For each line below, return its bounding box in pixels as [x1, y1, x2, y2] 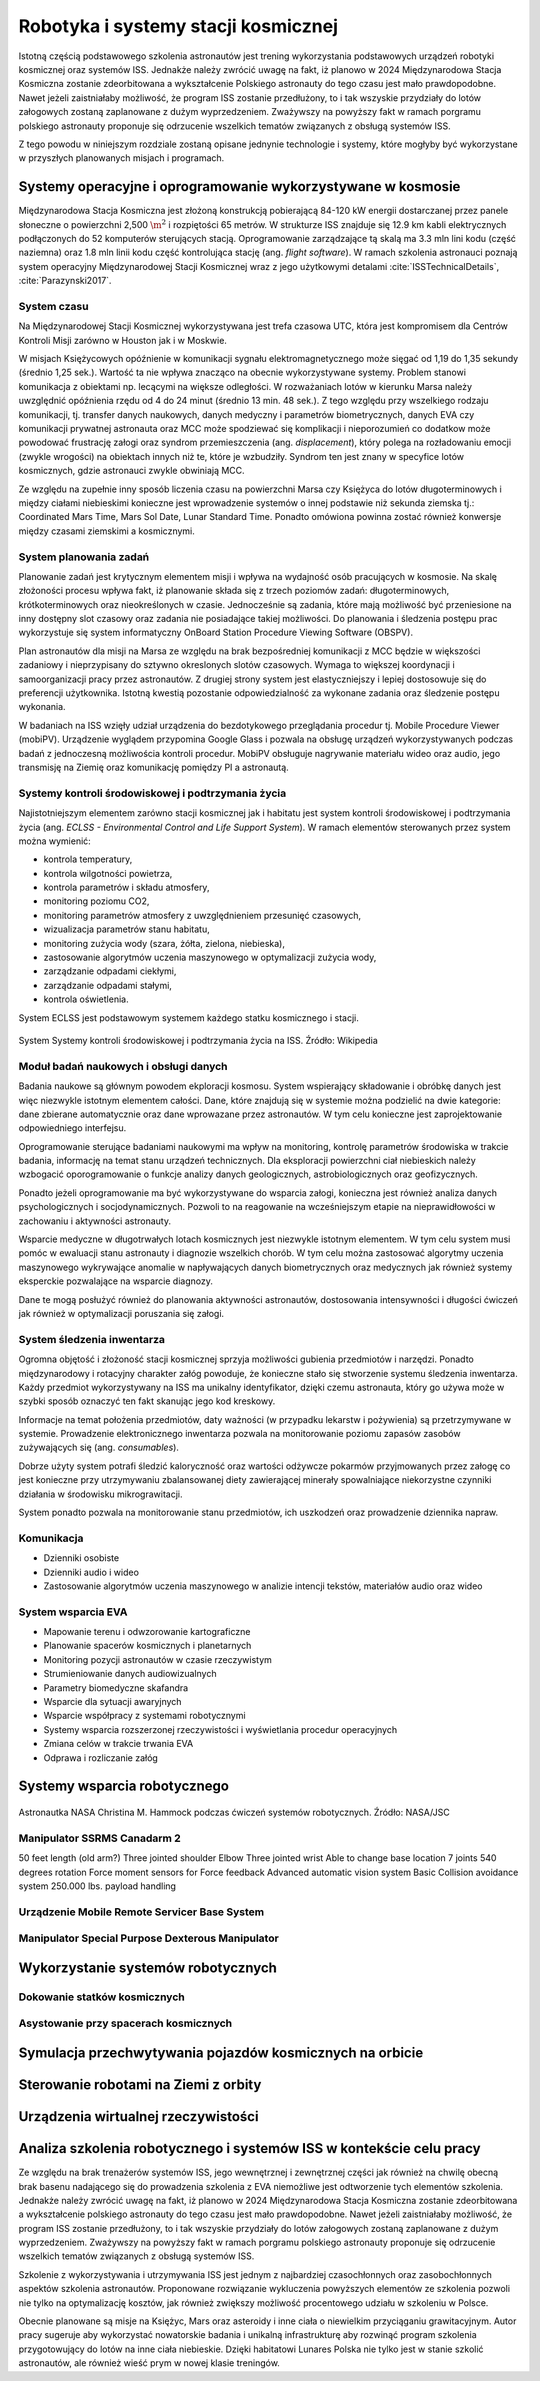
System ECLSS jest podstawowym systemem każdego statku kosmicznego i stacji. [18, 1011, 359, 1024]
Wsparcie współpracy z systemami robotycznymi [43, 1710, 246, 1722]
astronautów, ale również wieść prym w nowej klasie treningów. [18, 2357, 280, 2369]
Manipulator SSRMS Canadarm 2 [18, 1831, 182, 1845]
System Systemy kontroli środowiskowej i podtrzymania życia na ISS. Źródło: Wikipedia [18, 1034, 379, 1046]
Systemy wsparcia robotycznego [18, 1778, 230, 1795]
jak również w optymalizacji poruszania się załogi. [18, 1307, 225, 1319]
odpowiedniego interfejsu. [18, 1122, 127, 1134]
